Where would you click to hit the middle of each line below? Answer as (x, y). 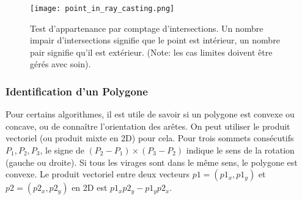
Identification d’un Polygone (77, 91)
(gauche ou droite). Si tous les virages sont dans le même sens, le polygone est (152, 162)
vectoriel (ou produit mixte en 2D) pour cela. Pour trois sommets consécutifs (150, 138)
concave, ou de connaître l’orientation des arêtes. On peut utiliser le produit (148, 126)
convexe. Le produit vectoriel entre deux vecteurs (98, 174)
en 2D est (90, 187)
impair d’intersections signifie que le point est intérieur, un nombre (155, 40)
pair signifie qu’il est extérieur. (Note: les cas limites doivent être (151, 52)
